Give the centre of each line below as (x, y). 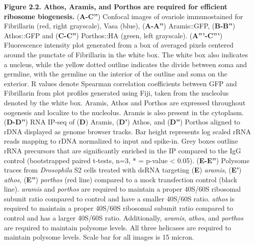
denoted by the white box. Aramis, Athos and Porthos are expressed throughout (125, 102)
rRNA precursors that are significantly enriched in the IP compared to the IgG (123, 150)
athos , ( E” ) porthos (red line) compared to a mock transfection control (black (121, 179)
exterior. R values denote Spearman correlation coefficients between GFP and (121, 83)
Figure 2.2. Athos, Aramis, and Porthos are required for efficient (116, 6)
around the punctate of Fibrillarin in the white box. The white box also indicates (126, 54)
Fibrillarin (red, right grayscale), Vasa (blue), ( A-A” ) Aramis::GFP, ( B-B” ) (120, 26)
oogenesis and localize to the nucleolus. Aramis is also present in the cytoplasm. (124, 112)
